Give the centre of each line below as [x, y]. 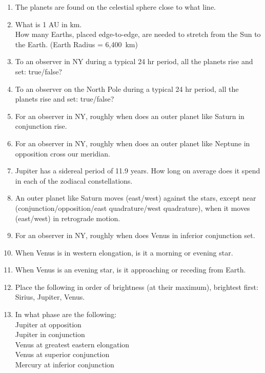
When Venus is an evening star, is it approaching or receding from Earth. [130, 270]
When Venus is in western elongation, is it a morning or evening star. [124, 252]
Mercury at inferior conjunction [65, 365]
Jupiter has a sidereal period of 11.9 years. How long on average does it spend [138, 171]
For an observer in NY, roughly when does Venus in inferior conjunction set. [135, 235]
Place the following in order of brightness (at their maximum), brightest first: [137, 287]
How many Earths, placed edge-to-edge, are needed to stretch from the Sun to [138, 34]
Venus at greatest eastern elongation [72, 344]
